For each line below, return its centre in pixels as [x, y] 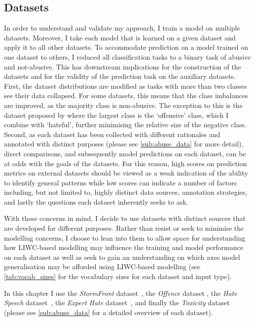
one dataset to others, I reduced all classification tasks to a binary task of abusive [127, 56]
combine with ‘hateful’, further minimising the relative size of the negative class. [125, 125]
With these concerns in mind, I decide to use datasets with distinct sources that [125, 218]
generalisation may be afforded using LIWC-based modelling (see [102, 267]
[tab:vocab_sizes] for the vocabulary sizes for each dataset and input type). [118, 276]
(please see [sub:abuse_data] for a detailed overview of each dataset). [109, 312]
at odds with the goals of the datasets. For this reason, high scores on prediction [126, 163]
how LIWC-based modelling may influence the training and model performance [124, 247]
